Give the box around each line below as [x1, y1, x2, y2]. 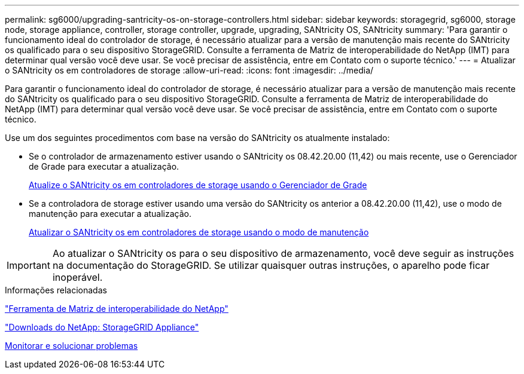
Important [7, 259, 50, 271]
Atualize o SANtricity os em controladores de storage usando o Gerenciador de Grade [29, 180, 367, 190]
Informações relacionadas [5, 285, 107, 295]
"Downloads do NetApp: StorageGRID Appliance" [5, 322, 199, 332]
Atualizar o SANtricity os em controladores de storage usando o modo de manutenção [29, 227, 369, 237]
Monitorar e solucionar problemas [5, 341, 138, 351]
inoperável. [52, 271, 103, 283]
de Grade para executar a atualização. [29, 161, 179, 171]
